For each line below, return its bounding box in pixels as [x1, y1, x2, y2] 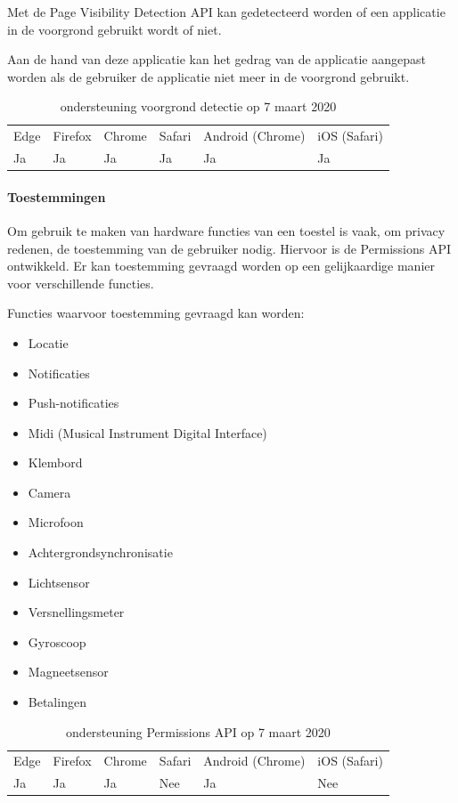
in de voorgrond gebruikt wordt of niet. [7, 20, 222, 38]
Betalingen [28, 693, 86, 711]
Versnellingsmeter [28, 603, 125, 621]
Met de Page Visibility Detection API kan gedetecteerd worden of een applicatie [7, 3, 446, 20]
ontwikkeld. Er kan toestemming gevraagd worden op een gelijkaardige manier [7, 256, 435, 275]
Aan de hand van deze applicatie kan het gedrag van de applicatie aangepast [7, 50, 426, 69]
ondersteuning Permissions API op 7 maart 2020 [66, 722, 331, 741]
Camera [28, 483, 71, 501]
